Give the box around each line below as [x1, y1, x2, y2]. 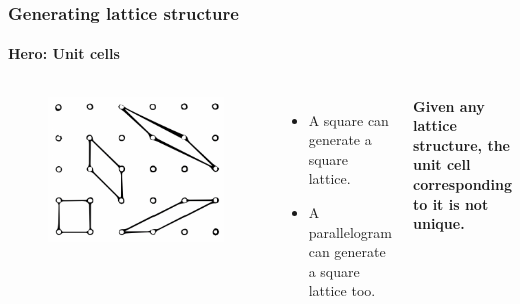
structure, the [412, 134, 510, 155]
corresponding [412, 174, 512, 195]
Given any [412, 95, 485, 116]
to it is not [412, 193, 489, 214]
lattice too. [308, 280, 376, 301]
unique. [412, 213, 465, 234]
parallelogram [308, 221, 392, 242]
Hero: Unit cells [8, 43, 120, 64]
